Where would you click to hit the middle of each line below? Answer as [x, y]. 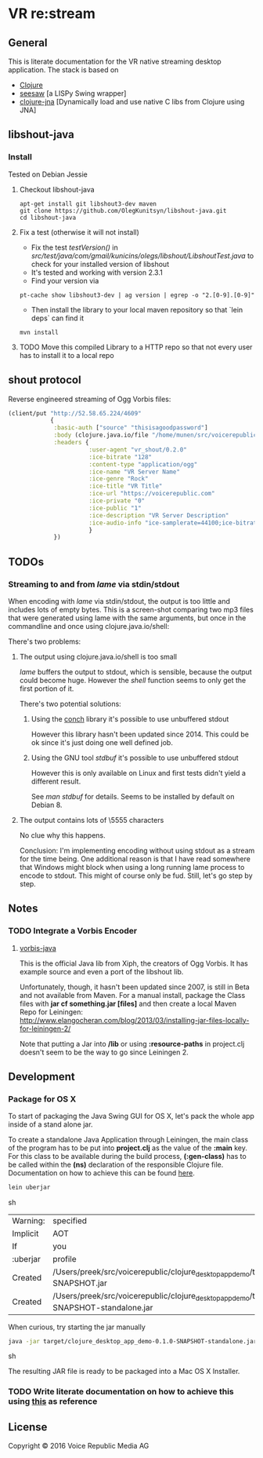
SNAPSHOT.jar [80, 1283]
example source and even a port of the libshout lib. [101, 971]
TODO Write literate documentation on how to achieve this [121, 1392]
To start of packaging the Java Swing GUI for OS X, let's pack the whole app [131, 1116]
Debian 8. [47, 805]
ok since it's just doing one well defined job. [102, 742]
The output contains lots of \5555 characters [92, 820]
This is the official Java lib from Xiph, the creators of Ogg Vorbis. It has [133, 963]
